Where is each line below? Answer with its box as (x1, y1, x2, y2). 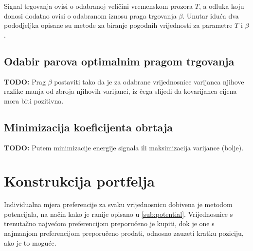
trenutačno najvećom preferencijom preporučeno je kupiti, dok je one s (4, 218, 215, 229)
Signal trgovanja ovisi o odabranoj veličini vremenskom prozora (4, 1, 193, 11)
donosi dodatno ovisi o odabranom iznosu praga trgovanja (4, 10, 177, 21)
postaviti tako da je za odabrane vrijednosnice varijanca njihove (54, 76, 244, 86)
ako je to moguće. (4, 237, 56, 248)
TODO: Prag (4, 76, 46, 86)
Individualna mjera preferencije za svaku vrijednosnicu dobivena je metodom (4, 199, 233, 209)
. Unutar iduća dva (182, 10, 239, 21)
